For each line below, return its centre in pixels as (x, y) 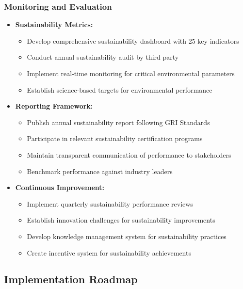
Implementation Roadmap (71, 279)
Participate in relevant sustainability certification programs (115, 138)
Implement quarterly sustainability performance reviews (110, 203)
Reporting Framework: (54, 106)
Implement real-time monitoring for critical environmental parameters (131, 73)
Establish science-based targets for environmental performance (120, 89)
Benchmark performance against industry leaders (100, 171)
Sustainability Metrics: (54, 24)
